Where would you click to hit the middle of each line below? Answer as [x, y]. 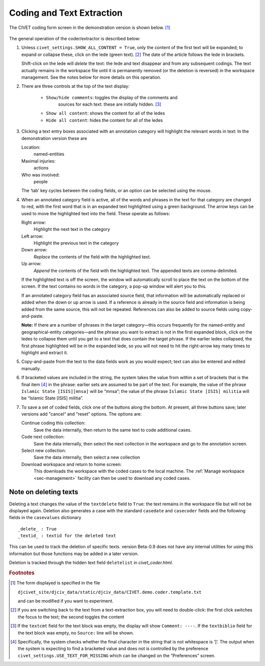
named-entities [49, 154]
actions [41, 168]
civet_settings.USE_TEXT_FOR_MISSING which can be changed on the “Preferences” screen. [117, 655]
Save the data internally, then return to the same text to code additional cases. [113, 430]
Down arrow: [34, 250]
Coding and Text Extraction [66, 13]
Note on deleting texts [44, 492]
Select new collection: [44, 451]
